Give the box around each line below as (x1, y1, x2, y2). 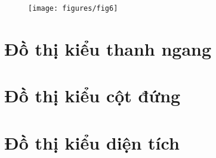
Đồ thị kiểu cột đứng (4, 83, 181, 108)
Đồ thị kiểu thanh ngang (4, 36, 212, 60)
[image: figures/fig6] (28, 4, 118, 13)
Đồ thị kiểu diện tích (4, 130, 180, 154)
